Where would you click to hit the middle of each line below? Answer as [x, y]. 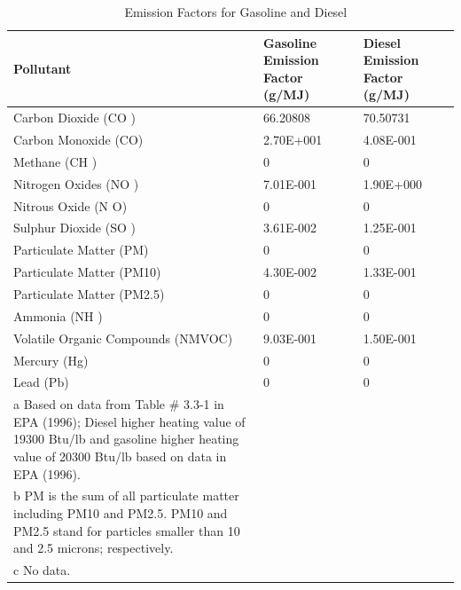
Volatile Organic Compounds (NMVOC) [123, 338]
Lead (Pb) [41, 382]
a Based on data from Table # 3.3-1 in [119, 404]
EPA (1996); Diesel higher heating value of [129, 421]
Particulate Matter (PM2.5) [89, 293]
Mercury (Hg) [51, 360]
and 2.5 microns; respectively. [94, 548]
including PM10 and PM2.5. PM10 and [121, 513]
